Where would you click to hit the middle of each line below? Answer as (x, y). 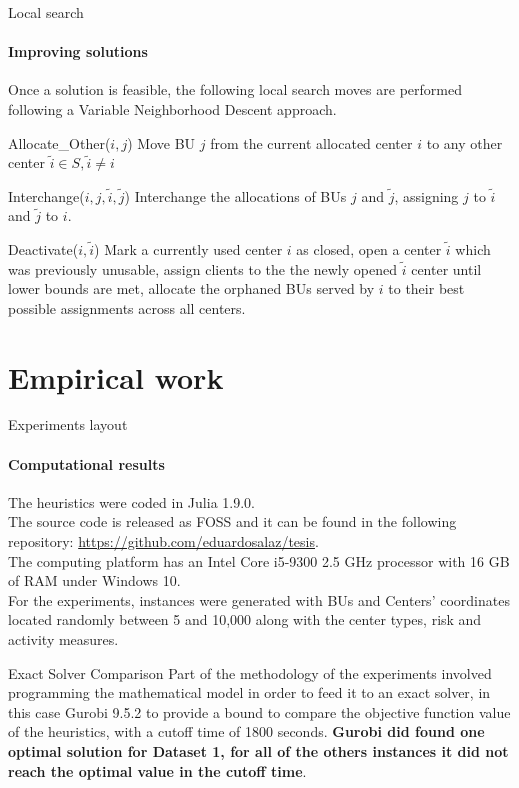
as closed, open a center (369, 248)
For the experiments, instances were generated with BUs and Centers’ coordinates (259, 599)
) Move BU (161, 142)
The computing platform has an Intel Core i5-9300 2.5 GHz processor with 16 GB (259, 560)
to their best (426, 288)
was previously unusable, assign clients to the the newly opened (202, 268)
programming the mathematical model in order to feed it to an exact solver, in (249, 692)
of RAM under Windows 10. (94, 580)
